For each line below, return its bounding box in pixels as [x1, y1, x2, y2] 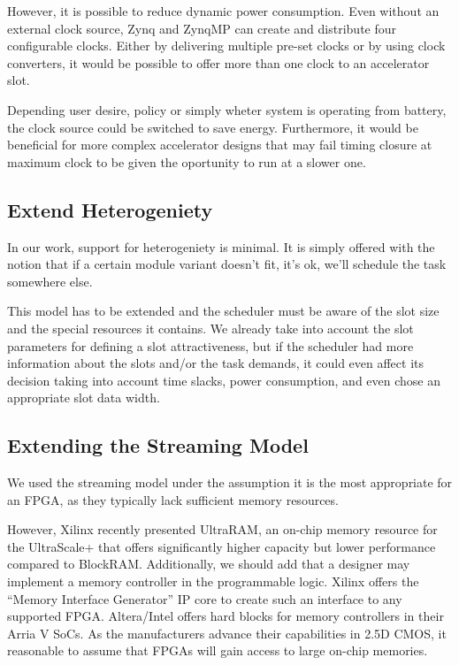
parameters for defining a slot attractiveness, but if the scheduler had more [7, 336, 414, 355]
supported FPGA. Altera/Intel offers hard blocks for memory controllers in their [7, 607, 444, 625]
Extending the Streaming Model [7, 432, 309, 459]
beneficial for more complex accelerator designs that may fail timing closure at [7, 135, 432, 154]
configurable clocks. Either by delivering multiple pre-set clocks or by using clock [7, 36, 446, 55]
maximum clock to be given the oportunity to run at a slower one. [7, 152, 366, 171]
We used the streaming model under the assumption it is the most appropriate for [7, 473, 453, 492]
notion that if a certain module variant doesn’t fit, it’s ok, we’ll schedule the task [7, 255, 447, 273]
